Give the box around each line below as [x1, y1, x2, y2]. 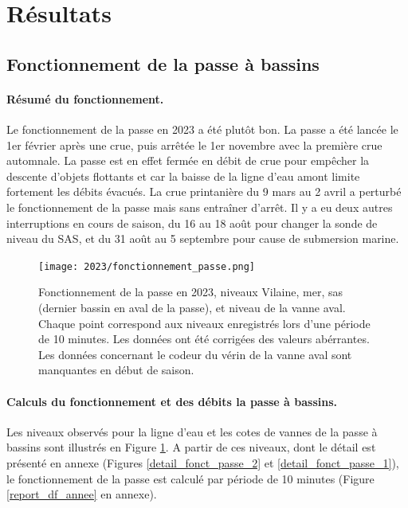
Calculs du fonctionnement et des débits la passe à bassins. [6, 393, 338, 409]
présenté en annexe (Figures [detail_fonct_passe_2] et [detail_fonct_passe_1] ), [6, 454, 399, 471]
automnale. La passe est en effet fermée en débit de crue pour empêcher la [6, 152, 370, 169]
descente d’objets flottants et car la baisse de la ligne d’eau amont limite [6, 167, 360, 184]
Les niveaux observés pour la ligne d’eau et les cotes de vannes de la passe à [6, 423, 378, 440]
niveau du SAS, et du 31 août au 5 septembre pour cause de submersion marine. [6, 230, 399, 247]
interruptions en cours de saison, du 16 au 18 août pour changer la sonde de [6, 214, 378, 231]
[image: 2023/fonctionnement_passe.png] [38, 260, 256, 272]
